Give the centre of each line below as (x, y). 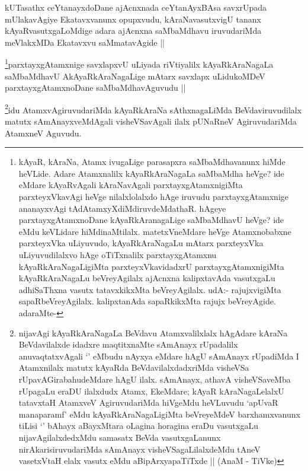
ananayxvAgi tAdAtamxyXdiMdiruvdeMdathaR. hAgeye (122, 208)
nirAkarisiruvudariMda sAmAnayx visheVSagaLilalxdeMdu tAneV (139, 449)
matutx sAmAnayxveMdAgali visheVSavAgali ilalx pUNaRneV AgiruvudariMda (151, 121)
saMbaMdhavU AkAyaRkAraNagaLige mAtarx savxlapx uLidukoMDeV (135, 76)
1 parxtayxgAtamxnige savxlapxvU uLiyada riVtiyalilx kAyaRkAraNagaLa (139, 63)
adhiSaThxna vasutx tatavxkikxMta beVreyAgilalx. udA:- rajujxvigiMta (150, 289)
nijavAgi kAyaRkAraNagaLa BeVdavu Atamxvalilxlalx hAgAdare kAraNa (153, 332)
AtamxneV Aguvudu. (43, 133)
